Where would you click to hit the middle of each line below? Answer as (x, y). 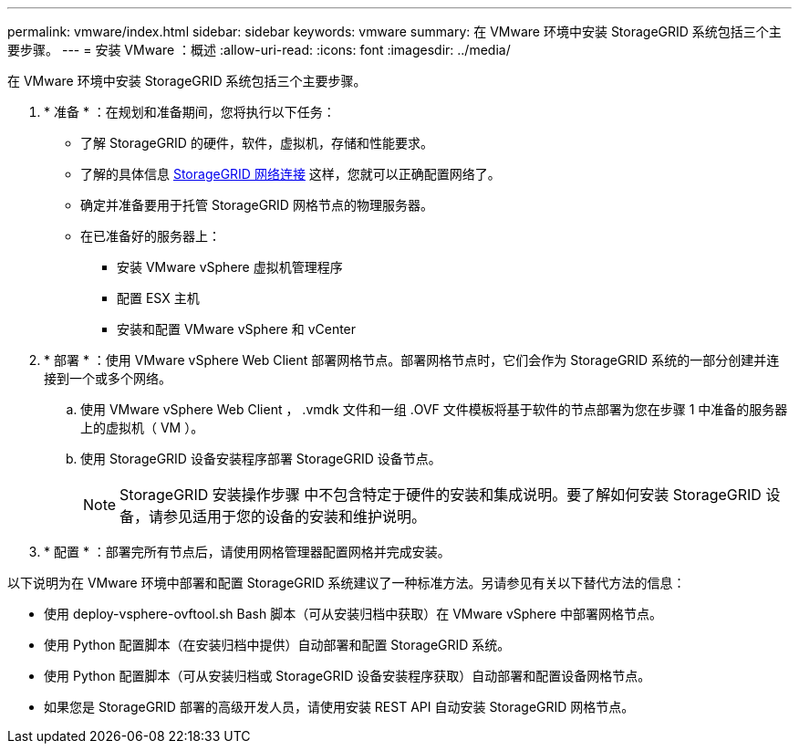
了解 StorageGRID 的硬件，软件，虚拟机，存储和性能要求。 (257, 143)
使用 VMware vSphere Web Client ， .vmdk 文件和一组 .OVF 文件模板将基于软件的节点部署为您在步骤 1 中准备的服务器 (434, 409)
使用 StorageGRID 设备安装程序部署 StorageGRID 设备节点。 (261, 459)
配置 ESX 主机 (158, 298)
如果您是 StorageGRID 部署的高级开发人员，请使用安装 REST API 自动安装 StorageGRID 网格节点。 (339, 707)
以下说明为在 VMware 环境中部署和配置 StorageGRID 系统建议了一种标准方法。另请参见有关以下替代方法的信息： (347, 583)
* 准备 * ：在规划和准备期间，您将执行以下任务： (190, 112)
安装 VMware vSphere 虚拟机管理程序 (230, 267)
